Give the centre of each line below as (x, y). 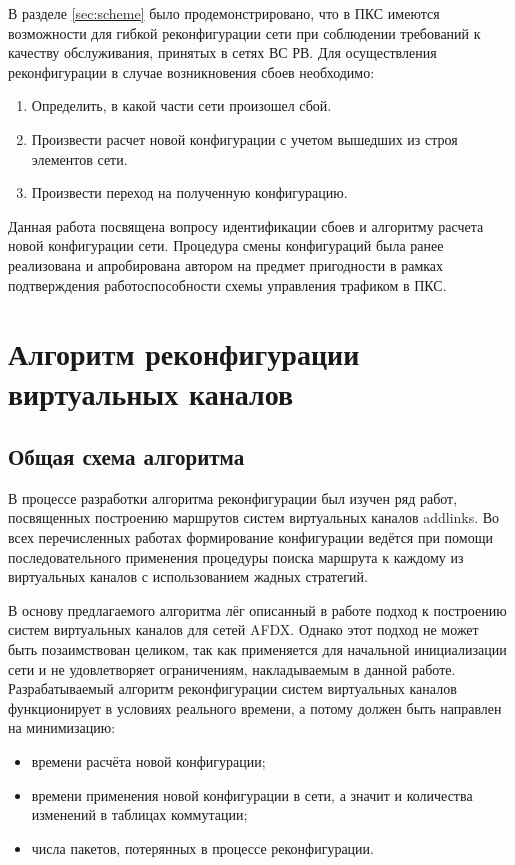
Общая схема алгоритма (126, 456)
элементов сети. (79, 158)
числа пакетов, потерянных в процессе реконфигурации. (202, 847)
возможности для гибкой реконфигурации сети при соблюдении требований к (244, 32)
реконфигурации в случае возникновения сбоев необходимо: (191, 71)
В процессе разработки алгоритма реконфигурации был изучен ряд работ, (233, 497)
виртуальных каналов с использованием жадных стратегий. (188, 576)
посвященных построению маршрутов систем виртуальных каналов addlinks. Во (254, 517)
